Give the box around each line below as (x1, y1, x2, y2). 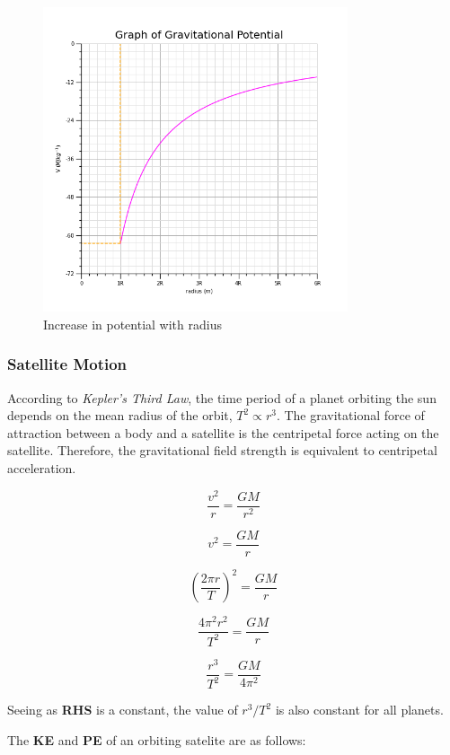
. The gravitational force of (276, 406, 425, 425)
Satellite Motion (7, 353, 128, 375)
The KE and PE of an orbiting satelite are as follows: (7, 730, 306, 749)
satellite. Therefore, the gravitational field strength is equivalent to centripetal (7, 441, 437, 460)
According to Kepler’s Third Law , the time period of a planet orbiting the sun (7, 388, 437, 407)
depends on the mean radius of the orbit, (7, 406, 233, 425)
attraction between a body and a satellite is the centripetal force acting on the (7, 423, 439, 442)
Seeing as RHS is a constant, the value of (7, 700, 238, 719)
